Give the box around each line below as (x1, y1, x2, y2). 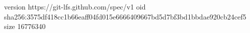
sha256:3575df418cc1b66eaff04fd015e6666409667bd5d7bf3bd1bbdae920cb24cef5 (4, 11, 246, 21)
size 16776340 (4, 21, 46, 31)
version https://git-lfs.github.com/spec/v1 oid (4, 1, 146, 11)
